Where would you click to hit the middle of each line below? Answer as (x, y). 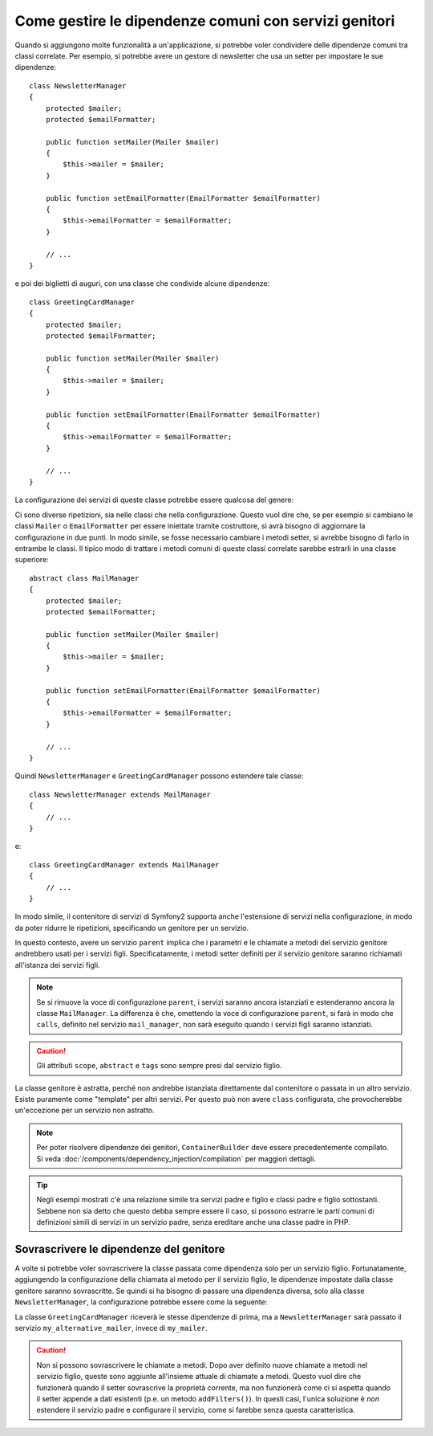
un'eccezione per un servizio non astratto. (85, 1110)
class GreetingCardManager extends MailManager (124, 865)
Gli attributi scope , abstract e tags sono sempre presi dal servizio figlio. (159, 1066)
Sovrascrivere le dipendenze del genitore (120, 1249)
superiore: (32, 560)
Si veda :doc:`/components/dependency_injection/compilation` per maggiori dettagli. (176, 1159)
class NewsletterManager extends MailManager (120, 794)
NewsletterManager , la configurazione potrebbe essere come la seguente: (141, 1302)
